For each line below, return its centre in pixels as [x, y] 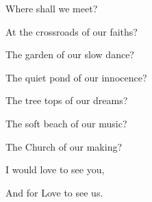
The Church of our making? [64, 146]
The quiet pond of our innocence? [76, 77]
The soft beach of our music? [66, 123]
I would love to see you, [55, 169]
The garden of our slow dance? [70, 54]
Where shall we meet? [52, 8]
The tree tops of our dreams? [67, 100]
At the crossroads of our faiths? [72, 31]
